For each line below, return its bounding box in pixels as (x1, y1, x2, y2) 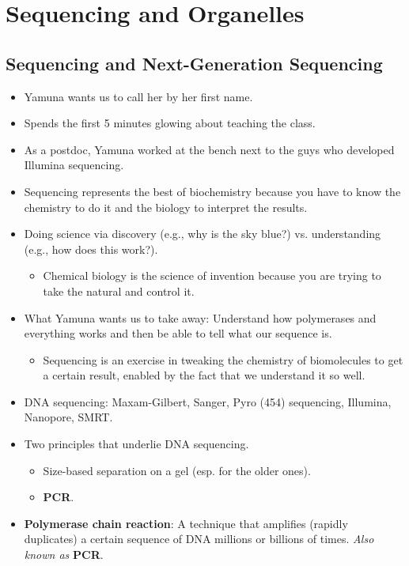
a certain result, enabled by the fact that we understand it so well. (43, 367, 365, 383)
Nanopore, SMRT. (24, 409, 113, 425)
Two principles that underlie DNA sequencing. (24, 436, 249, 452)
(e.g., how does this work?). (24, 240, 158, 257)
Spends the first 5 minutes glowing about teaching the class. (24, 115, 316, 131)
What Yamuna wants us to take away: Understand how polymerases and (24, 309, 377, 326)
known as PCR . (24, 546, 104, 563)
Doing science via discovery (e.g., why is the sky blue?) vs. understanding (24, 225, 381, 242)
